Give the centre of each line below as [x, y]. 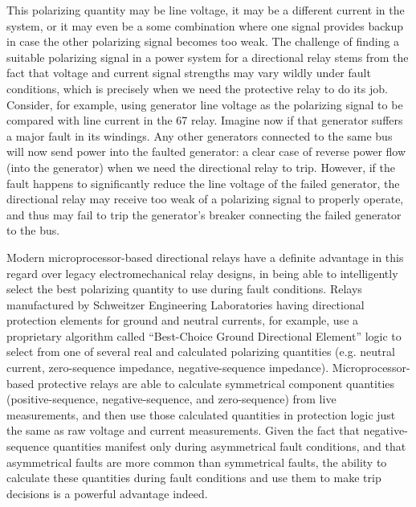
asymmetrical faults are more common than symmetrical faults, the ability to [197, 462]
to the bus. [33, 230]
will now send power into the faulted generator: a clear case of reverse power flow [206, 151]
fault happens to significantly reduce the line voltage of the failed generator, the [203, 183]
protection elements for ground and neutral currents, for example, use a [183, 320]
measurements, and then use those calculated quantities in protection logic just [201, 414]
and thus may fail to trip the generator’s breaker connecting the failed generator [204, 214]
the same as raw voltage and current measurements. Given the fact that [183, 430]
